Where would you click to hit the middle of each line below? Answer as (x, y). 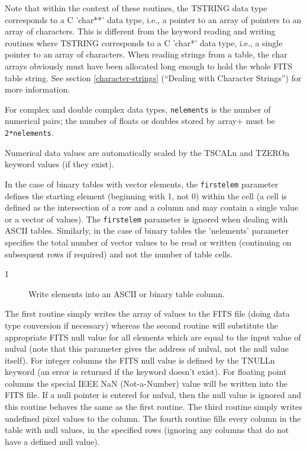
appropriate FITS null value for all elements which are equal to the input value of (153, 337)
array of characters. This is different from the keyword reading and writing (140, 31)
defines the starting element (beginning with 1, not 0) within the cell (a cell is (146, 195)
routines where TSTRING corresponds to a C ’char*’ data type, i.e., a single (144, 42)
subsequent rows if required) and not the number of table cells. (119, 254)
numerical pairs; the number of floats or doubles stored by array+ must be (140, 121)
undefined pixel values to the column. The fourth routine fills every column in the (153, 418)
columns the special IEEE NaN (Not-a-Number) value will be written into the (146, 383)
